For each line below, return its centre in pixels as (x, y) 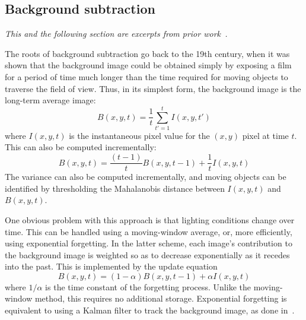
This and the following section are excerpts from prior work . (116, 34)
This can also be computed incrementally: (81, 147)
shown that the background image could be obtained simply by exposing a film (148, 65)
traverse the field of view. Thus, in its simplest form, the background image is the (153, 88)
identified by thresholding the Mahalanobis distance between (115, 188)
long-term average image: (50, 100)
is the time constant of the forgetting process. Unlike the (148, 286)
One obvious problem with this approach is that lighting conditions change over (150, 219)
